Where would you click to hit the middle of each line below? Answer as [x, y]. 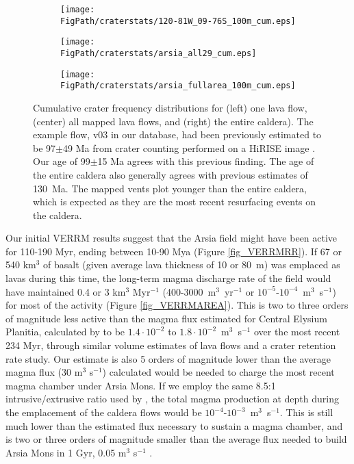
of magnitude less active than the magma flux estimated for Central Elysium [166, 318]
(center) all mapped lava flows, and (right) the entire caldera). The [173, 121]
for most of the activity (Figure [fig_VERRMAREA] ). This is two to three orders [177, 305]
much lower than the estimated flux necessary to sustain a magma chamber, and [174, 425]
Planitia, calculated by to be [65, 332]
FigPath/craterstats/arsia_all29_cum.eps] [159, 53]
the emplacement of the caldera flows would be [104, 412]
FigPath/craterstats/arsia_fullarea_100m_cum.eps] [178, 86]
